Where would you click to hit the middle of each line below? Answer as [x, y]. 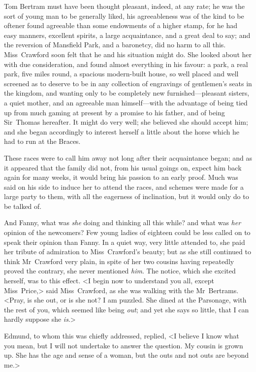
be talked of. [23, 206]
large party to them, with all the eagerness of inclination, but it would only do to [127, 196]
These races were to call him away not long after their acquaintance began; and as [128, 157]
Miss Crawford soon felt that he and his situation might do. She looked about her [128, 54]
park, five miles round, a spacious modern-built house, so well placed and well [121, 74]
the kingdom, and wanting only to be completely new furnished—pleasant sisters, [127, 93]
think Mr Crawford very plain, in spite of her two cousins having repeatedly [119, 261]
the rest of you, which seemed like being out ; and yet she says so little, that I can [127, 309]
